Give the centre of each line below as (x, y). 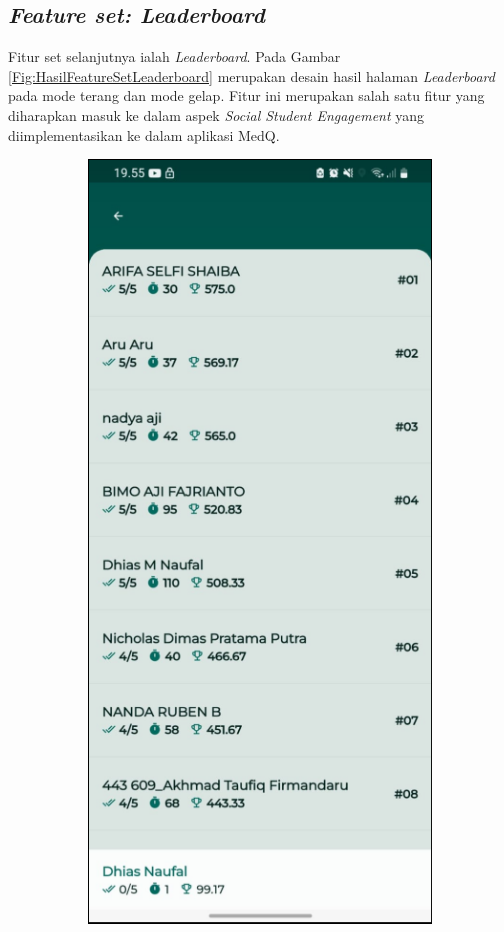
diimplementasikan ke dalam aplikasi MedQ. (144, 134)
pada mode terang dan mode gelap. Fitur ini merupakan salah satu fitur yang (246, 95)
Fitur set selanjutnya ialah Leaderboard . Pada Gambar (174, 56)
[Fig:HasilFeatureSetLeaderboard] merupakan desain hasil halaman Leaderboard (251, 75)
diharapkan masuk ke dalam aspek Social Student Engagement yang (216, 114)
